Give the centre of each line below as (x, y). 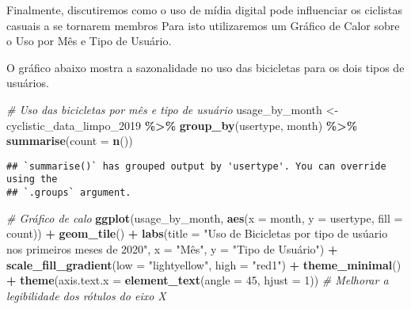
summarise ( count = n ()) (70, 141)
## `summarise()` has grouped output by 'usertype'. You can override (196, 166)
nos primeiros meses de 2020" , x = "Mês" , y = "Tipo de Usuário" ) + (172, 248)
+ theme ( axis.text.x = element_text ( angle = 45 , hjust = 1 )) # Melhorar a (198, 280)
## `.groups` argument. (69, 193)
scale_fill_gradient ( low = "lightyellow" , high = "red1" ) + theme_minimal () (204, 264)
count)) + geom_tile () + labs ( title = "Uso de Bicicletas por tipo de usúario (197, 233)
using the (32, 179)
